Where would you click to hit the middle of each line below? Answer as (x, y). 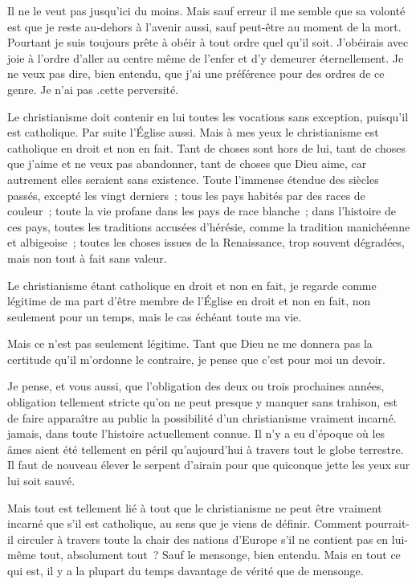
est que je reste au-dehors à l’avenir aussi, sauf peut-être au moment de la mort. (204, 26)
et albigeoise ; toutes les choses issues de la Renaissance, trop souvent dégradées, (206, 242)
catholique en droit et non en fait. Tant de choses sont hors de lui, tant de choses (206, 147)
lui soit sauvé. (41, 481)
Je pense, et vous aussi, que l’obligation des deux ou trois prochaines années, (196, 386)
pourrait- (388, 523)
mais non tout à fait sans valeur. (87, 257)
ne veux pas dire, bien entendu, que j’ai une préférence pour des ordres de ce (196, 74)
